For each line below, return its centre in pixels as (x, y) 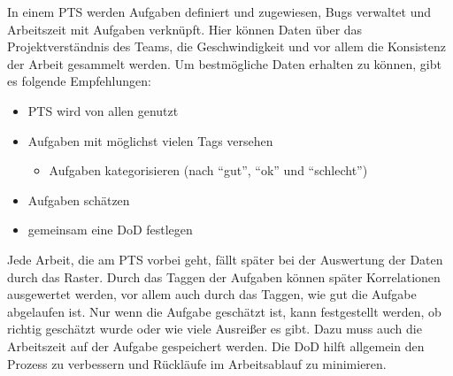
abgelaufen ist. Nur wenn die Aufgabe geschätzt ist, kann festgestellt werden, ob (224, 311)
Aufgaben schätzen (79, 200)
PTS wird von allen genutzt (103, 110)
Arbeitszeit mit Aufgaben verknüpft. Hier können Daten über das (185, 29)
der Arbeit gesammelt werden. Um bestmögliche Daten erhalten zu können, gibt (224, 63)
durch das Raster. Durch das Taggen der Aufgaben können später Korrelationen (224, 276)
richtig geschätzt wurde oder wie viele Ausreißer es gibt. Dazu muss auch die (215, 329)
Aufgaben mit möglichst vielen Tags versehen (150, 140)
